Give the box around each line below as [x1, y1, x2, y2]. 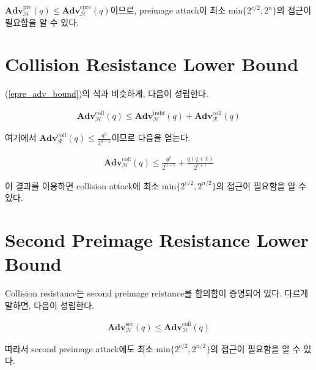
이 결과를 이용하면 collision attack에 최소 [5, 179, 160, 192]
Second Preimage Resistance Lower [5, 227, 309, 252]
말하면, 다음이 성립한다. [5, 298, 94, 311]
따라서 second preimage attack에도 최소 [5, 342, 153, 355]
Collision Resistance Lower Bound [5, 51, 299, 77]
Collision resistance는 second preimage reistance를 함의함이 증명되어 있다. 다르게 [5, 287, 309, 300]
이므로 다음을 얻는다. [111, 131, 191, 144]
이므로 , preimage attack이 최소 [110, 4, 226, 16]
